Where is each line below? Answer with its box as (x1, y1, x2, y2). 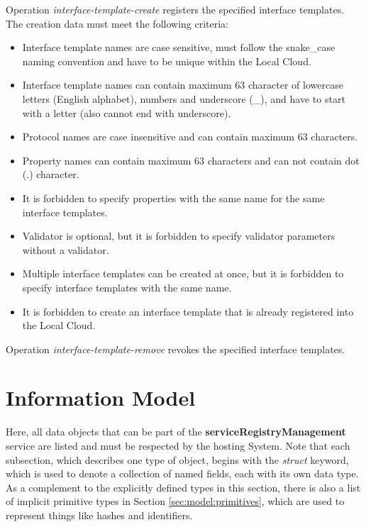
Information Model (6, 383, 196, 412)
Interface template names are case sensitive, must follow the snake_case (22, 40, 335, 55)
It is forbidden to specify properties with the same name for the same (22, 190, 325, 205)
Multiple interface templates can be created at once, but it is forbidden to (22, 266, 344, 281)
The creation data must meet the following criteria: (6, 16, 229, 30)
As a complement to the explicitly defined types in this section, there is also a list (6, 479, 361, 494)
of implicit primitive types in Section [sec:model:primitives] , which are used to (6, 494, 345, 509)
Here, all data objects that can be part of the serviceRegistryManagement (6, 424, 346, 439)
